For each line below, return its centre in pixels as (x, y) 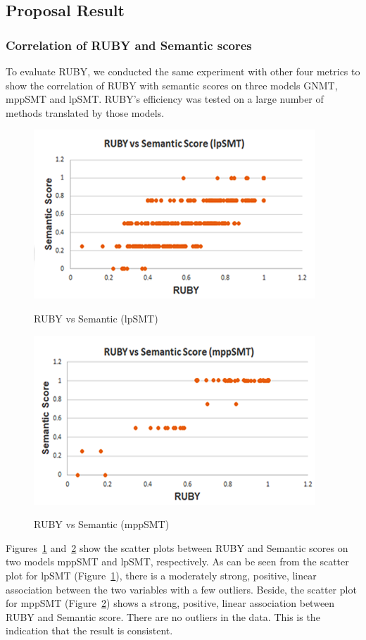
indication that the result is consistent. (89, 630)
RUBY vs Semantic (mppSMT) (102, 524)
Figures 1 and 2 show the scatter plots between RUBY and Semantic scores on (177, 547)
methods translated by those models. (85, 112)
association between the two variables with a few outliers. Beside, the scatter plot (181, 589)
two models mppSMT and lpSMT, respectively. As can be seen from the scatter (177, 561)
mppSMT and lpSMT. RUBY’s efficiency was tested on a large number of (165, 99)
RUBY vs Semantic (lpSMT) (96, 318)
